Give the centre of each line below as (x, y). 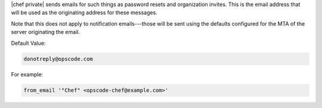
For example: (27, 74)
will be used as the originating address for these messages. (84, 13)
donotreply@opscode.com (58, 59)
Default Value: (28, 43)
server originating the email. (46, 32)
